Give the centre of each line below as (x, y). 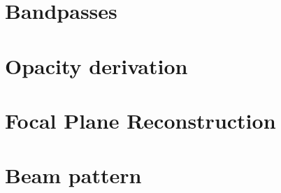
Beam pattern (73, 175)
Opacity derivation (96, 65)
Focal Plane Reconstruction (140, 120)
